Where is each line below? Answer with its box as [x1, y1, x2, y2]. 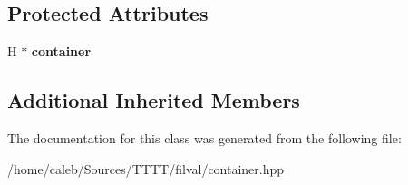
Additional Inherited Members [7, 86, 300, 114]
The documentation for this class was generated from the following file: [7, 129, 402, 147]
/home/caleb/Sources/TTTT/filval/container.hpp [7, 159, 285, 178]
